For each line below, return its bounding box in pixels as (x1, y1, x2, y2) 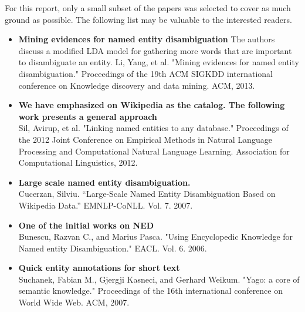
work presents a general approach (18, 110, 157, 122)
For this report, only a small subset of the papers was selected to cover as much (5, 2, 291, 14)
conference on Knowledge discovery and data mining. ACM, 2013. (18, 79, 255, 91)
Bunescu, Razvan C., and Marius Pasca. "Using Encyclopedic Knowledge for (18, 230, 293, 243)
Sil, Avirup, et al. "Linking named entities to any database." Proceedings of (18, 122, 289, 134)
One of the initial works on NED (18, 219, 154, 231)
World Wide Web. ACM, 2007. (18, 296, 130, 308)
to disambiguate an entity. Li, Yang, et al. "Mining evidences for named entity (18, 56, 299, 68)
